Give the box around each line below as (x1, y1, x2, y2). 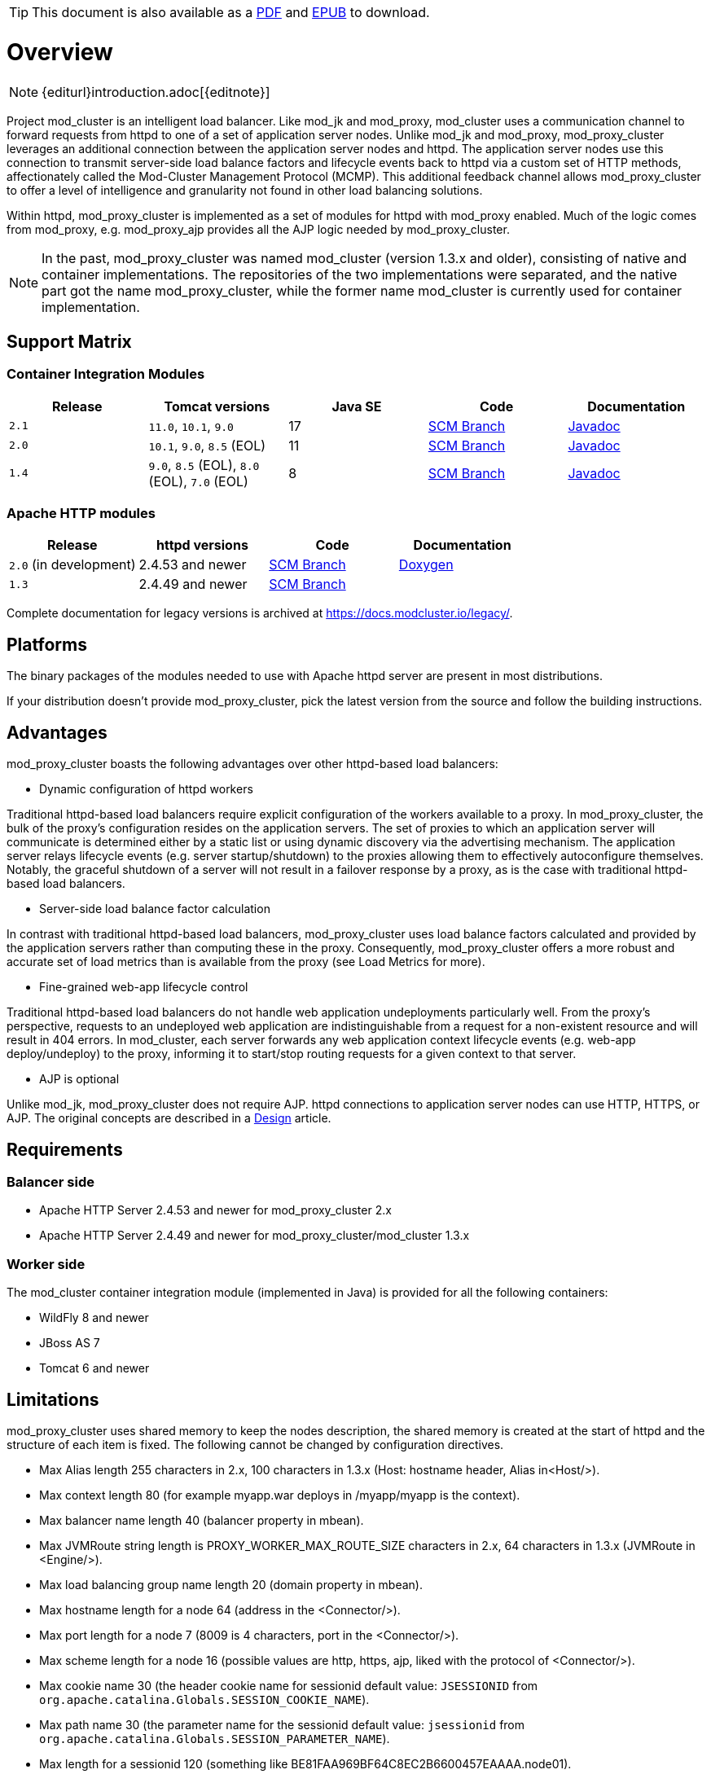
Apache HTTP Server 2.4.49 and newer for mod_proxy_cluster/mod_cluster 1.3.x (39, 1228, 470, 1243)
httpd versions (156, 537, 248, 554)
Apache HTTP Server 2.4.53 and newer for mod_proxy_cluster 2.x (39, 1203, 392, 1218)
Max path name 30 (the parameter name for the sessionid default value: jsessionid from (39, 1717, 525, 1732)
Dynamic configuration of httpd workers (39, 782, 253, 797)
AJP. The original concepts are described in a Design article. (7, 1111, 331, 1126)
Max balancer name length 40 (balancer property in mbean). (39, 1513, 364, 1527)
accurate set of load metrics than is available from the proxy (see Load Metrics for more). (7, 955, 485, 969)
